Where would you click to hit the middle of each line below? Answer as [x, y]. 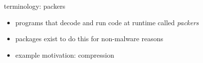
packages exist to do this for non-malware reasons [89, 39]
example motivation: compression [65, 55]
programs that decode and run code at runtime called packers [107, 22]
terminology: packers [35, 6]
